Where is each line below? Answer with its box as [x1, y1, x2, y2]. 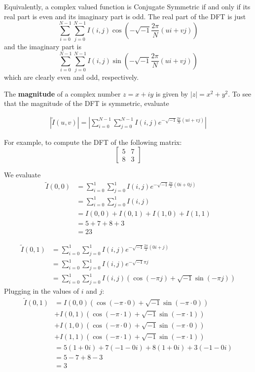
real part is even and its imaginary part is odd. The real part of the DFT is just [4, 11, 246, 21]
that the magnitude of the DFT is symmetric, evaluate [4, 98, 169, 108]
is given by [155, 88, 188, 99]
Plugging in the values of [4, 286, 79, 296]
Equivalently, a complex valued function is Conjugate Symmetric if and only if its [4, 1, 251, 11]
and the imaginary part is [4, 41, 81, 52]
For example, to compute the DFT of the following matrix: [4, 136, 182, 147]
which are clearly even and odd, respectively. [4, 72, 139, 82]
